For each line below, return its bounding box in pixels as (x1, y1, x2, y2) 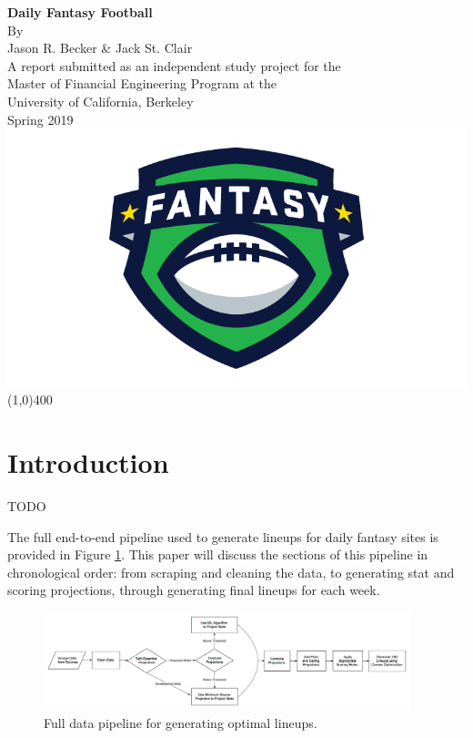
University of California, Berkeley (7, 91, 194, 110)
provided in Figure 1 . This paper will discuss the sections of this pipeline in (7, 545, 428, 564)
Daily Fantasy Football (7, 3, 153, 21)
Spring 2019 (7, 109, 74, 128)
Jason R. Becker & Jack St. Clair (7, 38, 193, 57)
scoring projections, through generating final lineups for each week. (7, 580, 380, 600)
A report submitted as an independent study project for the (7, 56, 341, 75)
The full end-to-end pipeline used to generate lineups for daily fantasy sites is (7, 527, 438, 546)
